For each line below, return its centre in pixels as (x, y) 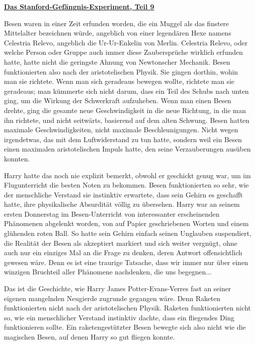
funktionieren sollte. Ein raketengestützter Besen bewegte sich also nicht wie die (125, 327)
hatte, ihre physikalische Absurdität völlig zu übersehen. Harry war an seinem (122, 204)
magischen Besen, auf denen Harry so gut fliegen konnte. (90, 337)
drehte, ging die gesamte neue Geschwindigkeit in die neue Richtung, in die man (125, 110)
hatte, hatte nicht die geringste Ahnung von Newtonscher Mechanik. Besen (117, 61)
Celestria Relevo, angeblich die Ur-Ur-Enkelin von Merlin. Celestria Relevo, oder (126, 42)
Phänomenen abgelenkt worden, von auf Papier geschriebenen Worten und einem (127, 223)
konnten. (17, 158)
